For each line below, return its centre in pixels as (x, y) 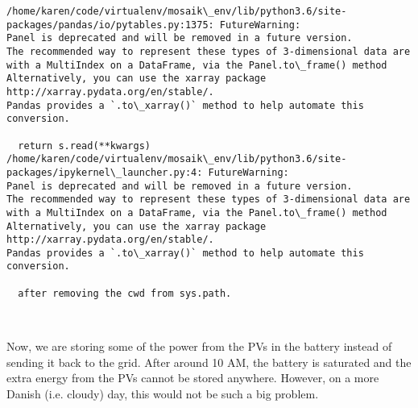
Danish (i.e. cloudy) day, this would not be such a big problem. (163, 393)
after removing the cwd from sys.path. (125, 293)
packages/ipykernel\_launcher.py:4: (105, 172)
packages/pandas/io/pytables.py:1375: (110, 25)
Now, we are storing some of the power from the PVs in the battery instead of (199, 346)
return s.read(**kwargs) (84, 146)
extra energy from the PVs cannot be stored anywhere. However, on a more (193, 378)
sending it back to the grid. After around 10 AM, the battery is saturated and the (209, 362)
